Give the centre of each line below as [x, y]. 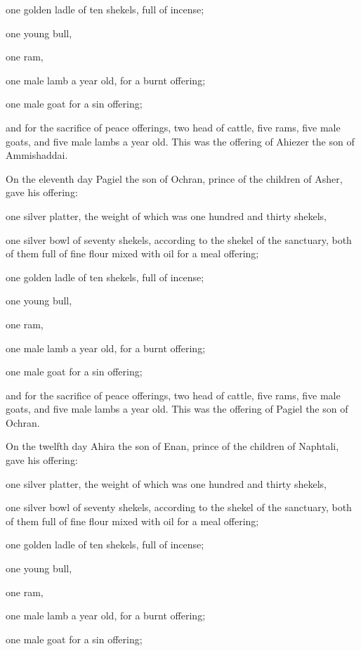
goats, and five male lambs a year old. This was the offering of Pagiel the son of [177, 409]
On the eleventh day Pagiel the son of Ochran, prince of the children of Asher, [174, 178]
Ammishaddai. [37, 155]
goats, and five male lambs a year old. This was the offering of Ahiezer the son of [180, 141]
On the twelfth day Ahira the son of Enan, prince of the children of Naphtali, [172, 446]
